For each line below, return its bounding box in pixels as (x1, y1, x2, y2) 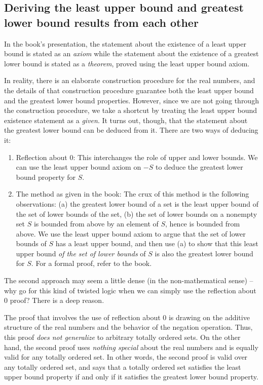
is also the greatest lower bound (155, 248, 253, 258)
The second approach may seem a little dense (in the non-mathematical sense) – (4, 275, 253, 286)
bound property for (16, 171, 76, 182)
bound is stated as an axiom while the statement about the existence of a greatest (4, 48, 259, 59)
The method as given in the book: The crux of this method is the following (16, 188, 249, 199)
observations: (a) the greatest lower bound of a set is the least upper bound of (16, 198, 258, 209)
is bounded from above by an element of (33, 218, 159, 229)
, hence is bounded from (165, 218, 240, 229)
